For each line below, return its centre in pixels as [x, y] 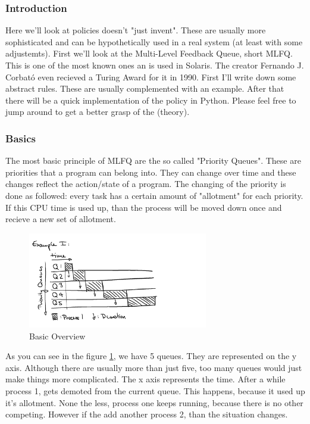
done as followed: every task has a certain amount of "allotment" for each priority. [154, 195]
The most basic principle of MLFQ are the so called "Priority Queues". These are [153, 160]
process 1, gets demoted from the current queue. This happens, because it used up [155, 390]
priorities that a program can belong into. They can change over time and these [151, 172]
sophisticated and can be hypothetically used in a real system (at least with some [154, 41]
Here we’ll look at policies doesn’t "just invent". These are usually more [136, 30]
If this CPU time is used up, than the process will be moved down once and [144, 207]
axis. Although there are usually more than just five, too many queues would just [154, 367]
